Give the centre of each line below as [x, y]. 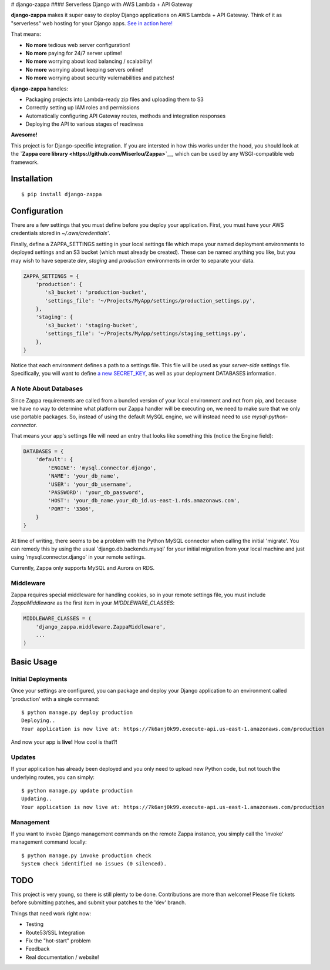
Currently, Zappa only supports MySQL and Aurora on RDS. [83, 568]
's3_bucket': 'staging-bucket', [91, 325]
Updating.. [37, 799]
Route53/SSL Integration [55, 932]
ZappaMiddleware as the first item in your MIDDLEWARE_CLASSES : [93, 603]
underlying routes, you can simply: [53, 777]
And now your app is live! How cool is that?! [64, 742]
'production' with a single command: [55, 699]
